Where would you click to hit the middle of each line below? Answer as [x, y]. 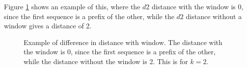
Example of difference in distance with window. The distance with [123, 42]
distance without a [214, 16]
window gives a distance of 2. [48, 26]
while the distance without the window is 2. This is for [106, 61]
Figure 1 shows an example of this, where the [72, 6]
